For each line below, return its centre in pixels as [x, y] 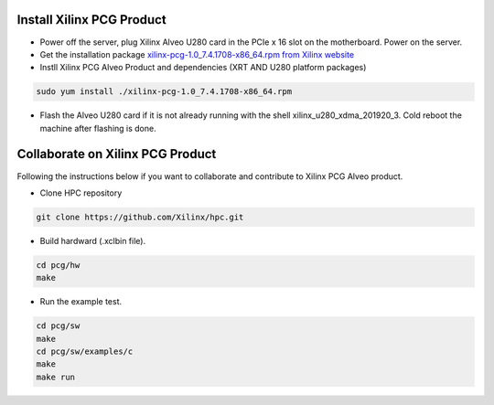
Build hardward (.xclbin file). [93, 240]
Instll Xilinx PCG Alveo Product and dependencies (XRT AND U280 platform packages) [203, 68]
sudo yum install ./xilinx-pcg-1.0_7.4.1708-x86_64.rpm [164, 92]
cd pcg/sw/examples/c [85, 352]
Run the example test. [81, 302]
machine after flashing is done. [98, 128]
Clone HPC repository [81, 193]
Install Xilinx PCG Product [91, 20]
